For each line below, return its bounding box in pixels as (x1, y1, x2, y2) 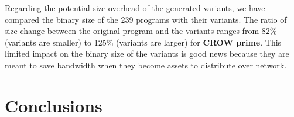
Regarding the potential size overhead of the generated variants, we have (5, 2, 265, 13)
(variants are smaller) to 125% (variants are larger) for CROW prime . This (5, 36, 282, 48)
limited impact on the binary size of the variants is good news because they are (5, 47, 289, 60)
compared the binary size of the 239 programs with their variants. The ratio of (5, 13, 287, 25)
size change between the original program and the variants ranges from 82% (5, 25, 277, 37)
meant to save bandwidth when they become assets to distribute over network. (5, 58, 287, 71)
